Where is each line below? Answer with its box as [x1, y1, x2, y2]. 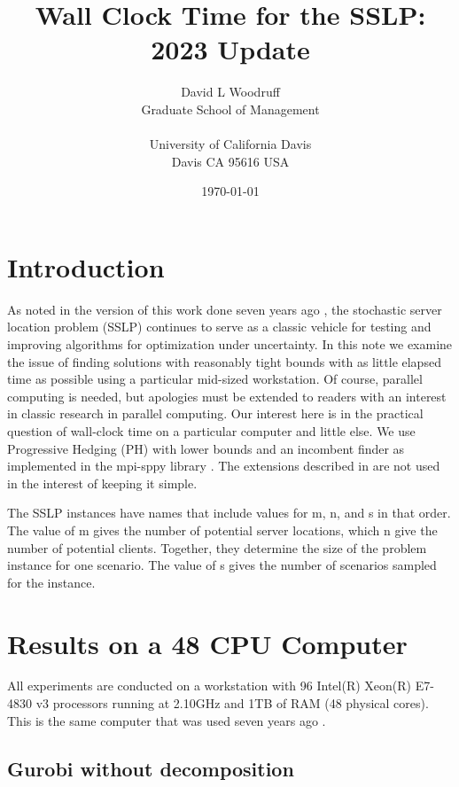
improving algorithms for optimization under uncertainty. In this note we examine [7, 335, 453, 353]
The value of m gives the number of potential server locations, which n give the [7, 520, 438, 539]
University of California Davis [149, 135, 312, 153]
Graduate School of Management [141, 99, 320, 118]
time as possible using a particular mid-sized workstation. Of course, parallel [7, 370, 423, 388]
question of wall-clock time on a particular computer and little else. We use [7, 421, 416, 440]
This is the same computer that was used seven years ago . [7, 711, 326, 729]
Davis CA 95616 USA [171, 152, 290, 170]
